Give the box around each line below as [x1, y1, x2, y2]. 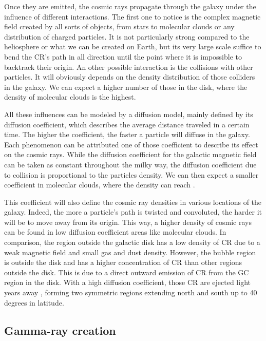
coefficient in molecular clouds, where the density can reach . [4, 179, 195, 190]
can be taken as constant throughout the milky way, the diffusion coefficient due [4, 159, 257, 169]
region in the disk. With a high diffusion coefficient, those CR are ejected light [4, 277, 251, 288]
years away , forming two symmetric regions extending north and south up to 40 [4, 287, 257, 298]
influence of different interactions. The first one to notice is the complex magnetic [4, 11, 261, 22]
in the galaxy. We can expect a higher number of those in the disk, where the [4, 81, 248, 92]
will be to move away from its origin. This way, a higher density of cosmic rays [4, 216, 252, 227]
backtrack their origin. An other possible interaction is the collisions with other [4, 61, 253, 72]
